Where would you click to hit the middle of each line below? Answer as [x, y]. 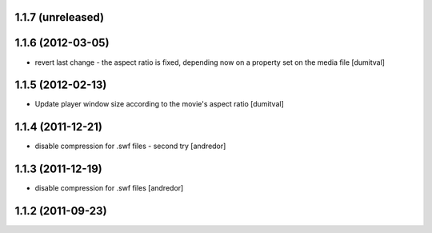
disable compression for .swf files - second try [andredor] [130, 146]
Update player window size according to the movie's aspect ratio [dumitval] [159, 104]
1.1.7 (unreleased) [59, 17]
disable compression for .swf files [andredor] [109, 188]
